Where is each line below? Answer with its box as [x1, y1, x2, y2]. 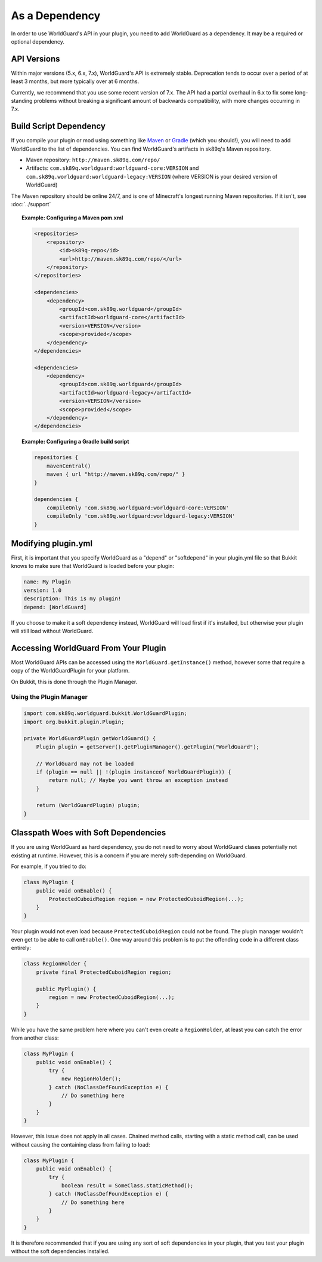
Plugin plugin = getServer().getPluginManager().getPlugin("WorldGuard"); [36, 743, 259, 750]
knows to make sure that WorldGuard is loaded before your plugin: [11, 563, 175, 570]
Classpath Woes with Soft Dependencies [11, 828, 166, 838]
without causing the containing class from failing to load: [11, 1141, 150, 1148]
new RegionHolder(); [61, 1075, 122, 1082]
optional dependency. [11, 38, 65, 45]
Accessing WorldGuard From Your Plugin [11, 643, 166, 653]
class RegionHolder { [23, 960, 87, 967]
